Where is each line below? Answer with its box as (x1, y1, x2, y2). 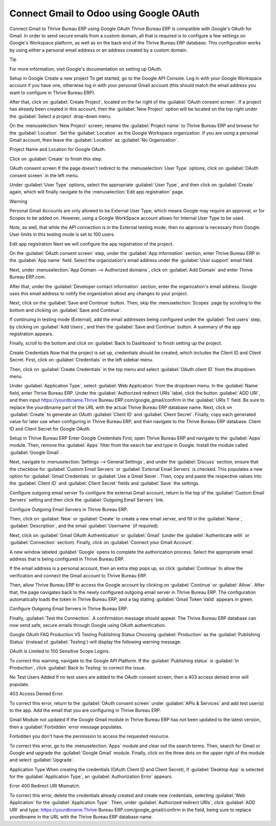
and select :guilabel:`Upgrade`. (9, 757, 75, 763)
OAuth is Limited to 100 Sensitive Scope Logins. (9, 648, 110, 655)
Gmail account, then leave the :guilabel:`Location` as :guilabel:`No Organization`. (9, 137, 179, 143)
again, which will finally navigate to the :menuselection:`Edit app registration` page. (9, 189, 184, 195)
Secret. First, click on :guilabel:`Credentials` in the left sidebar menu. (9, 357, 154, 363)
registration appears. (9, 331, 54, 337)
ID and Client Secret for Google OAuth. (9, 425, 91, 432)
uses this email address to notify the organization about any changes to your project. (9, 291, 188, 297)
